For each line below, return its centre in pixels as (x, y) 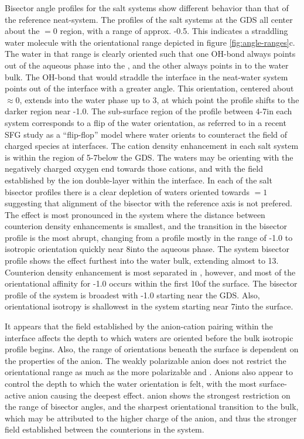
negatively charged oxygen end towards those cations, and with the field (134, 169)
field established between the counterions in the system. (105, 429)
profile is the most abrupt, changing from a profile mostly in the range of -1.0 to (149, 237)
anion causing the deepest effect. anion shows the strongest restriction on (159, 395)
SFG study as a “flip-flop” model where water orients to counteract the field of (146, 134)
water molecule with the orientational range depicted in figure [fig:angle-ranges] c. (150, 42)
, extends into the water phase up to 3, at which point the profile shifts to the (159, 99)
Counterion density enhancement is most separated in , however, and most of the (150, 272)
